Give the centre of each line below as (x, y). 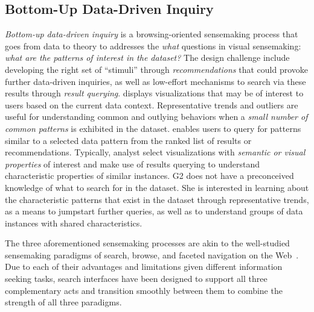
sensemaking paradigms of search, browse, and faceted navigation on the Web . (152, 254)
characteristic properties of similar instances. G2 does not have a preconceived (149, 176)
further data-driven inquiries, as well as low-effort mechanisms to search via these (155, 81)
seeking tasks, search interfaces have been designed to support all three (136, 279)
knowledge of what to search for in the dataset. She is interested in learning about (157, 187)
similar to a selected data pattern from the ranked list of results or (128, 140)
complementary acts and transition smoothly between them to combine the (144, 290)
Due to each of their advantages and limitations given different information (144, 267)
